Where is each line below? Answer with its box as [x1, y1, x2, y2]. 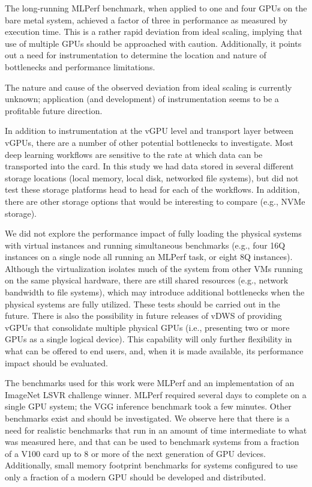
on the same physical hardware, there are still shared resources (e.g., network [5, 274, 289, 286]
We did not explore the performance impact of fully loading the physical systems [5, 227, 302, 240]
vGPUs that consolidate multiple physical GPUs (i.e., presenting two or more [5, 321, 290, 333]
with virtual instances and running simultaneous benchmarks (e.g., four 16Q [5, 238, 286, 251]
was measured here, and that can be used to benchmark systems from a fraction [5, 435, 299, 448]
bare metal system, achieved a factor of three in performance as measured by [5, 13, 288, 26]
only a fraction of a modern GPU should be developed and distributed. [5, 470, 266, 483]
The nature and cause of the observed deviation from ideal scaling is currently [5, 80, 292, 93]
